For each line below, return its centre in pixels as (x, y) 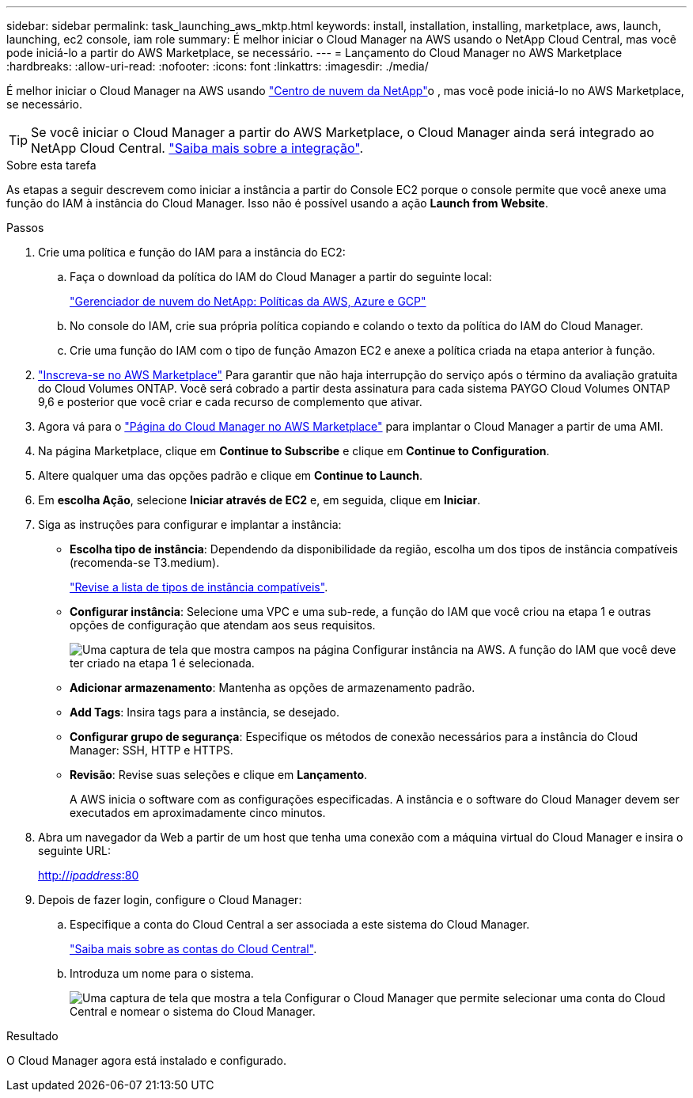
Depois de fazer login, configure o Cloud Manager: (170, 900)
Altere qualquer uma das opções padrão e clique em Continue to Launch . (231, 475)
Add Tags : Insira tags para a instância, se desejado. (205, 712)
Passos (25, 228)
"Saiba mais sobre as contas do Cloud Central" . (193, 949)
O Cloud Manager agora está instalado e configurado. (146, 1060)
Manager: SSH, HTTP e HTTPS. (151, 750)
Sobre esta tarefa (51, 165)
